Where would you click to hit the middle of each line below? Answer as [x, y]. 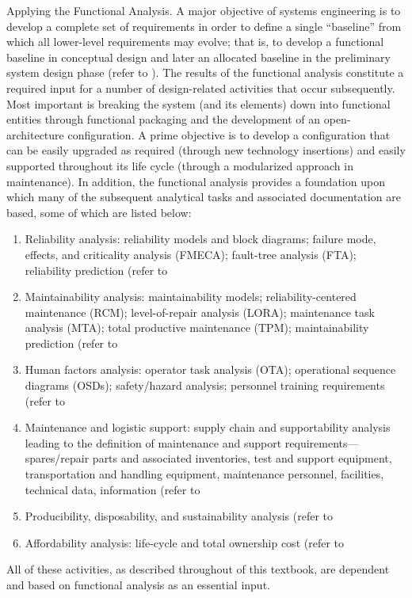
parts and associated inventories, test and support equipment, [242, 458]
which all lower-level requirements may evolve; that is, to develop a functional [195, 42]
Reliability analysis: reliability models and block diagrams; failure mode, [200, 239]
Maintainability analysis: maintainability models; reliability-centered [191, 297]
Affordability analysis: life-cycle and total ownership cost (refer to [184, 542]
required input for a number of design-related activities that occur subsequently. [201, 88]
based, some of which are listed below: [99, 212]
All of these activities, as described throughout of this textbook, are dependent [198, 569]
